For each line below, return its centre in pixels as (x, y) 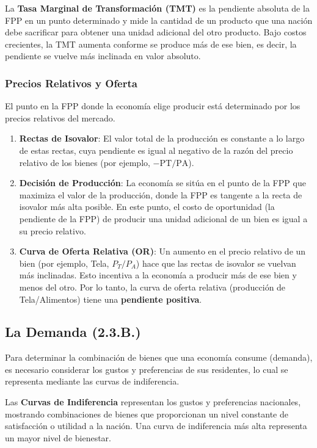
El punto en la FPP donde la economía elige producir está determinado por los (153, 106)
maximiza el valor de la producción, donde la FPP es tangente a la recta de (161, 194)
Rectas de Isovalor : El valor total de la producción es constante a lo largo (162, 138)
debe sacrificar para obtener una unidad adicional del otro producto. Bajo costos (156, 32)
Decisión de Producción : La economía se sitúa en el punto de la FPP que (162, 183)
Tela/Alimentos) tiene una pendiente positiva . (111, 299)
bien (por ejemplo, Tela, (64, 263)
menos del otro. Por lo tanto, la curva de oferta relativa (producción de (152, 287)
